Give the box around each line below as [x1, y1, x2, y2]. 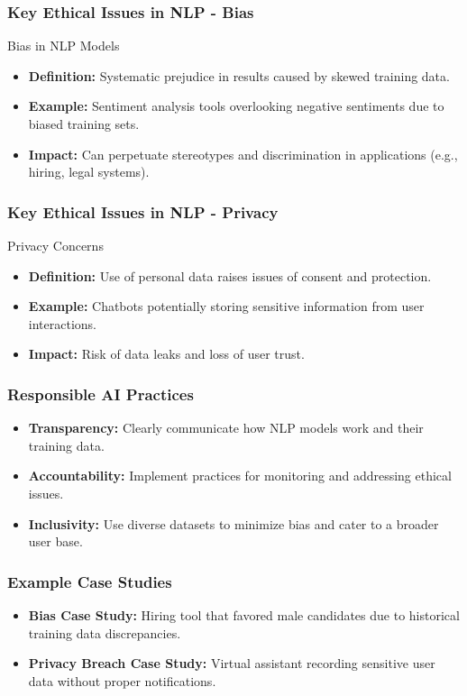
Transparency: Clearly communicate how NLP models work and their [28, 418, 424, 437]
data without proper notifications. [28, 671, 216, 690]
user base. [28, 532, 83, 551]
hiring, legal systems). [28, 162, 150, 181]
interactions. [28, 314, 96, 333]
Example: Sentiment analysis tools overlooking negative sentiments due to [28, 96, 444, 115]
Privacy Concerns [7, 236, 104, 254]
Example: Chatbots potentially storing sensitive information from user [28, 297, 425, 316]
